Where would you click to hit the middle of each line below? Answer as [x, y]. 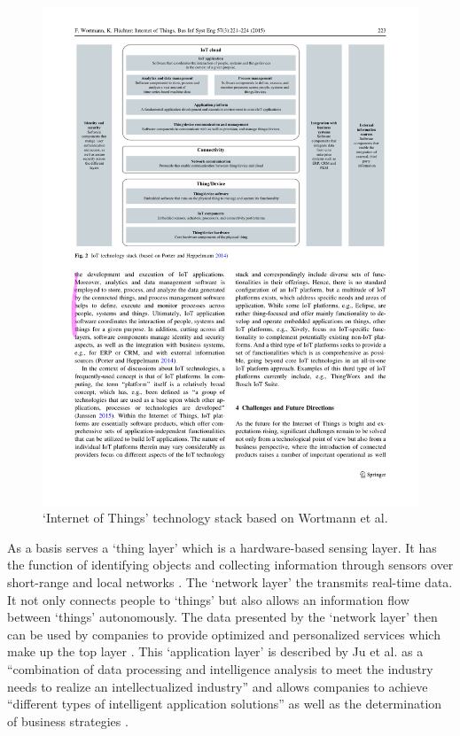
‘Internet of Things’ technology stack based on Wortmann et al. [215, 518]
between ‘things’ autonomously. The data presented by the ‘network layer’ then [222, 617]
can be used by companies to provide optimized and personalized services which [224, 634]
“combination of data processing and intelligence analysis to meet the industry [220, 668]
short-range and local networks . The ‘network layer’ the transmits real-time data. [230, 581]
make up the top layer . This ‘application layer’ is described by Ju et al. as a [215, 651]
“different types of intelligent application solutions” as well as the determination [225, 704]
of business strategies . [68, 721]
